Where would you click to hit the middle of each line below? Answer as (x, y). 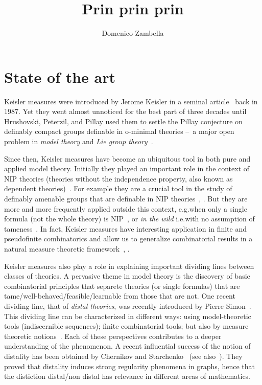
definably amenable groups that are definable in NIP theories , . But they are (126, 198)
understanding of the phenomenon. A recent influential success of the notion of (127, 346)
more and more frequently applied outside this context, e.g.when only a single (126, 208)
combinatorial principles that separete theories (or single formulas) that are (122, 286)
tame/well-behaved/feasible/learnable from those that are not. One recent (120, 296)
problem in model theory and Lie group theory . (79, 141)
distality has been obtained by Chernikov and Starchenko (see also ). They (123, 356)
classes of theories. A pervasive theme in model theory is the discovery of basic (127, 276)
